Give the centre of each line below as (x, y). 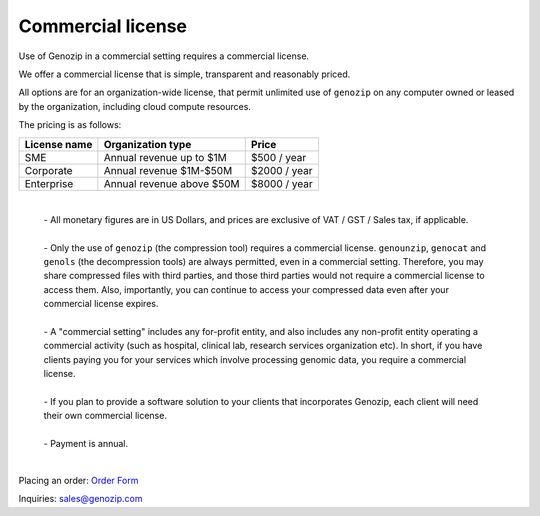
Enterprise (49, 183)
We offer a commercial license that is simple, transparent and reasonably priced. (184, 74)
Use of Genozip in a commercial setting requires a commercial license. (164, 56)
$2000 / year (282, 170)
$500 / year (278, 157)
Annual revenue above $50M (171, 183)
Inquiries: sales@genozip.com (80, 499)
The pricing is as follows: (70, 125)
